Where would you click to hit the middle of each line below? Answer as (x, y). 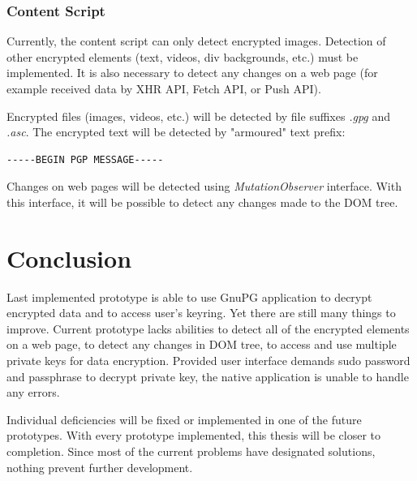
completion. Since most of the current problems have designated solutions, (191, 451)
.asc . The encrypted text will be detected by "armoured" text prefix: (176, 132)
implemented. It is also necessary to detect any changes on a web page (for (192, 73)
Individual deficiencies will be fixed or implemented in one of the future (184, 419)
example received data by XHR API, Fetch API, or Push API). (164, 88)
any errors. (33, 392)
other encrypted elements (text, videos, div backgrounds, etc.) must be (183, 56)
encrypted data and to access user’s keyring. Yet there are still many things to (201, 313)
